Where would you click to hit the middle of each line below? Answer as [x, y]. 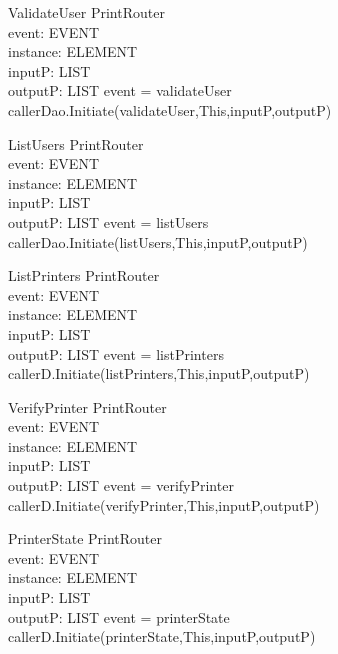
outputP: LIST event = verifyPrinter [121, 485]
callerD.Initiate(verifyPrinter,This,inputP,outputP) [164, 504]
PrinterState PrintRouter [85, 538]
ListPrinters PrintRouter [84, 275]
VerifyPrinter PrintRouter [87, 406]
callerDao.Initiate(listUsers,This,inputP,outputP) [158, 241]
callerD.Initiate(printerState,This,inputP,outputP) [162, 636]
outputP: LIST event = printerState [119, 616]
